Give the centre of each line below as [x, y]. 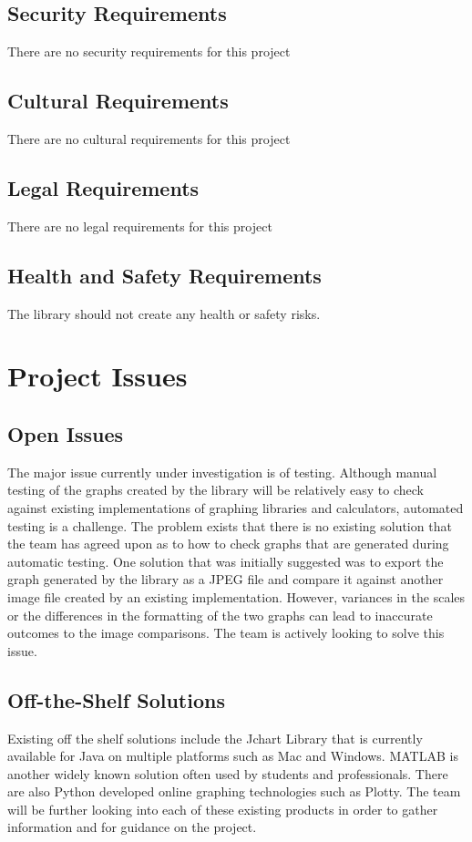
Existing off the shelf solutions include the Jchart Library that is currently [215, 738]
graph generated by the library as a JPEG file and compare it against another [226, 579]
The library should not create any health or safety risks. [164, 313]
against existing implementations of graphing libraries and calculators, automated [236, 507]
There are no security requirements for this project [149, 51]
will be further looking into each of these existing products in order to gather [223, 809]
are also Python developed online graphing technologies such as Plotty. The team [234, 791]
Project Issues [97, 376]
